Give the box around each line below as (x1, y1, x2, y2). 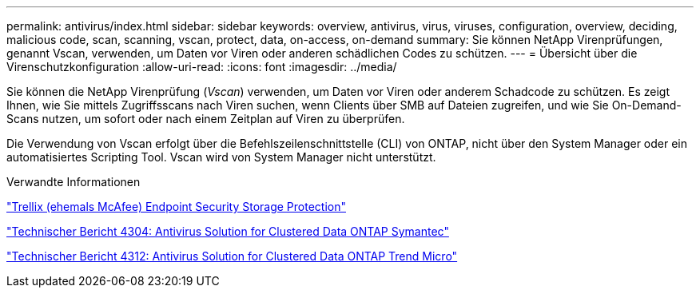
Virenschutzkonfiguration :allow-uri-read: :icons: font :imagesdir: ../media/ (6, 60, 397, 73)
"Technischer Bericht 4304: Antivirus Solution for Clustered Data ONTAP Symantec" (6, 224, 449, 238)
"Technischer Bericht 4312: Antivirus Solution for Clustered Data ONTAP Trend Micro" (6, 249, 458, 263)
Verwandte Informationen (6, 175, 141, 189)
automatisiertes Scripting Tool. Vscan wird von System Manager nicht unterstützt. (6, 150, 436, 164)
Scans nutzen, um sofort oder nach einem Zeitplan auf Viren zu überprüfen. (6, 112, 405, 125)
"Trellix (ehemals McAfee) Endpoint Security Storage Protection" (6, 200, 346, 213)
